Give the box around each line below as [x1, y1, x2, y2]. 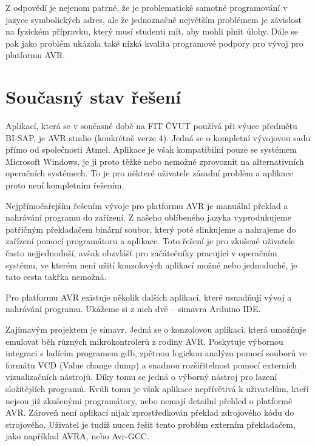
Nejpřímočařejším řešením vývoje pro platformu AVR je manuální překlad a [5, 199, 288, 211]
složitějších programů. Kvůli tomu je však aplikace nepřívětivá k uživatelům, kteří [5, 382, 309, 394]
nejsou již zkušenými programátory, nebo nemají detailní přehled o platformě [5, 394, 293, 407]
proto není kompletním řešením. [5, 179, 124, 191]
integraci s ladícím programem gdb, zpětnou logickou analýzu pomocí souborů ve [5, 347, 307, 359]
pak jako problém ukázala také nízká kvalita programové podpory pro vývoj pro [5, 36, 303, 49]
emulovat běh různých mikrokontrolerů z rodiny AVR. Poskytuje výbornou [5, 334, 283, 347]
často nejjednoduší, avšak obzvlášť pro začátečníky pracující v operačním [5, 247, 277, 259]
